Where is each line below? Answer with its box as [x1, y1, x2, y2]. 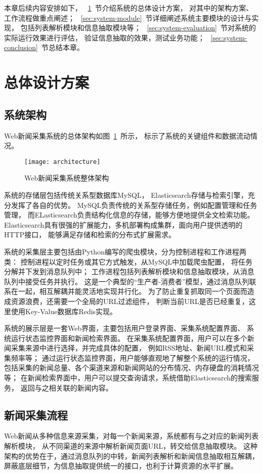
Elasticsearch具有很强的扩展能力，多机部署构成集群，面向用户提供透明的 [4, 219, 243, 230]
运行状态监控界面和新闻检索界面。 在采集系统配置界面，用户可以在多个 [11, 332, 247, 343]
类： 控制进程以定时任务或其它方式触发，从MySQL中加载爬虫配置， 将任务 [4, 256, 252, 267]
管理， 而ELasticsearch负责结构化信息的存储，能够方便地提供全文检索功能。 [4, 209, 254, 220]
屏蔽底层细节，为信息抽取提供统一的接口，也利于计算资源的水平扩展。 [4, 460, 238, 471]
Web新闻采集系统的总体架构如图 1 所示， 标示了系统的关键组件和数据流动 [4, 130, 250, 141]
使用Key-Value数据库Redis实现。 [11, 306, 117, 316]
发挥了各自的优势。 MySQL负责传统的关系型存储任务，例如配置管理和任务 [11, 199, 257, 210]
